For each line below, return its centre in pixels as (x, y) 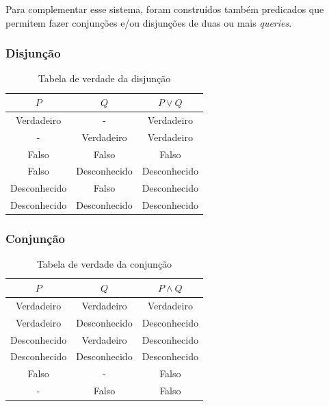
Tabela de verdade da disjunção (104, 78)
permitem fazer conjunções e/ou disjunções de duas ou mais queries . (149, 22)
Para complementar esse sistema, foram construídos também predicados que (165, 9)
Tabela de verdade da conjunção (104, 264)
